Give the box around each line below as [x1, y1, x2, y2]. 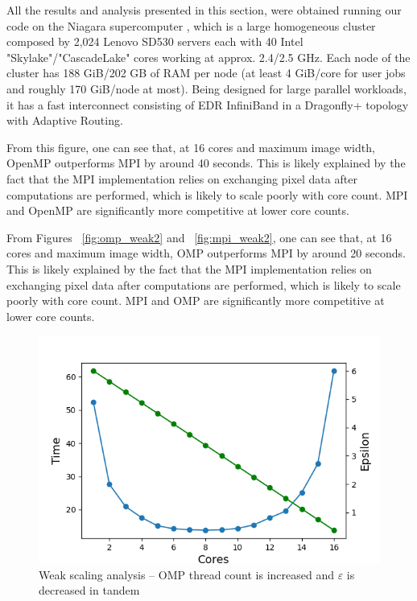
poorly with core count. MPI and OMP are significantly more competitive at [6, 292, 385, 309]
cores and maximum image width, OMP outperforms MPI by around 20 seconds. [6, 245, 406, 261]
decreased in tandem [39, 582, 140, 599]
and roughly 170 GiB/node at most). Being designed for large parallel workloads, [6, 80, 407, 97]
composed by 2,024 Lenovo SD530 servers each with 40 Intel [6, 33, 303, 50]
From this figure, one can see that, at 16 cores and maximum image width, [6, 138, 375, 155]
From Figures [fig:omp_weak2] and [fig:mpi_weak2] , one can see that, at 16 [6, 228, 392, 245]
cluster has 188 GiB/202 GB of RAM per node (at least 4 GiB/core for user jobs [6, 64, 406, 81]
